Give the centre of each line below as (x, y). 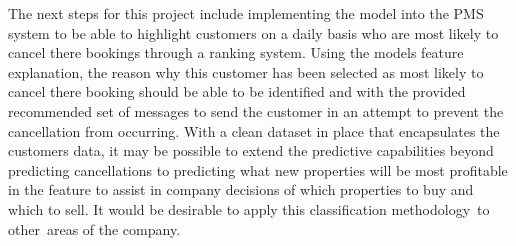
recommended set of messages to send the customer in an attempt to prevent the (256, 110)
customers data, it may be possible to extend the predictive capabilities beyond (251, 150)
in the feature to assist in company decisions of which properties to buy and (241, 189)
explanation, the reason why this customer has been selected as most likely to (246, 71)
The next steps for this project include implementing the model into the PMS (246, 13)
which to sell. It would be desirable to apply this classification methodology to (249, 208)
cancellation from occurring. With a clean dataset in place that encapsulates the (254, 130)
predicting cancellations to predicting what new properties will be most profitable (258, 169)
